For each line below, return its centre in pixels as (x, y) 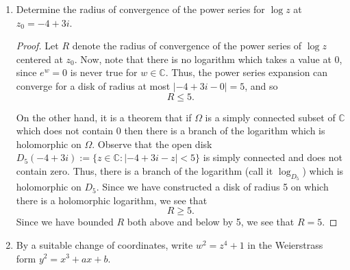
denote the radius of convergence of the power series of (187, 46)
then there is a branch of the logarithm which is (225, 131)
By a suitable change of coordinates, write (104, 244)
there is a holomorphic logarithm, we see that (112, 200)
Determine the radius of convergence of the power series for (140, 9)
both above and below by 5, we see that (211, 222)
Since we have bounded (65, 222)
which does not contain (65, 131)
